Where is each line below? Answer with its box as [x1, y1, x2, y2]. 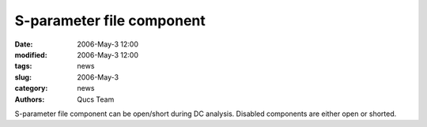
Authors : [14, 95, 45, 104]
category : [14, 84, 48, 93]
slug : [14, 72, 32, 82]
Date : [14, 39, 33, 49]
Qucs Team [77, 95, 115, 104]
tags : [14, 62, 32, 71]
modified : [14, 50, 47, 59]
